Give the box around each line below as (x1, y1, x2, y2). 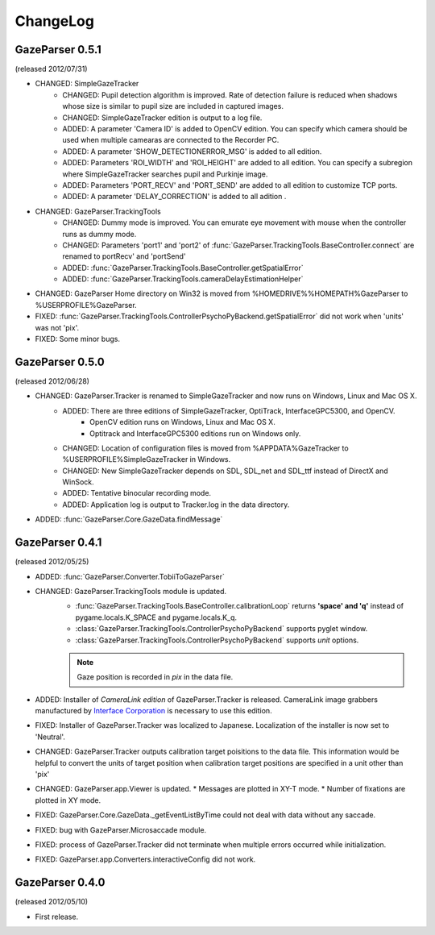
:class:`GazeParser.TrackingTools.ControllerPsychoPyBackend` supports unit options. (75, 635, 359, 645)
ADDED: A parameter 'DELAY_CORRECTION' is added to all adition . (62, 192, 287, 202)
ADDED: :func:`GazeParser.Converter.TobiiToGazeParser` (35, 571, 226, 581)
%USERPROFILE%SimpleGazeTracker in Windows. (62, 455, 231, 464)
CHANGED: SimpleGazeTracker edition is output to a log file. (62, 113, 263, 123)
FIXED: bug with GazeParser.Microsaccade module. (35, 825, 207, 834)
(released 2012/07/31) (14, 64, 88, 74)
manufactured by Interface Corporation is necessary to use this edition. (35, 706, 273, 716)
